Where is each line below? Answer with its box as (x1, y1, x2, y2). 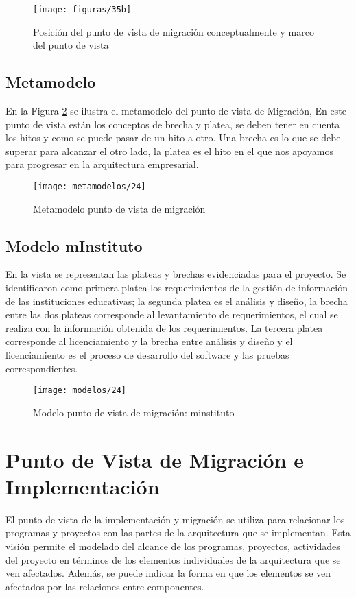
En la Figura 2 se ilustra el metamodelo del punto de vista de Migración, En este (5, 104, 346, 118)
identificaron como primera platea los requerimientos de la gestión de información (5, 280, 348, 295)
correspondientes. (5, 361, 78, 375)
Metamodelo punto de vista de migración (33, 201, 206, 215)
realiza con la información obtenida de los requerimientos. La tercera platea (5, 320, 323, 335)
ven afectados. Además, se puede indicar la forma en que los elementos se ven (5, 566, 331, 580)
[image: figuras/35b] (33, 5, 132, 14)
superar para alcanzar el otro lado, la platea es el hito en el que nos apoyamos (5, 143, 334, 158)
